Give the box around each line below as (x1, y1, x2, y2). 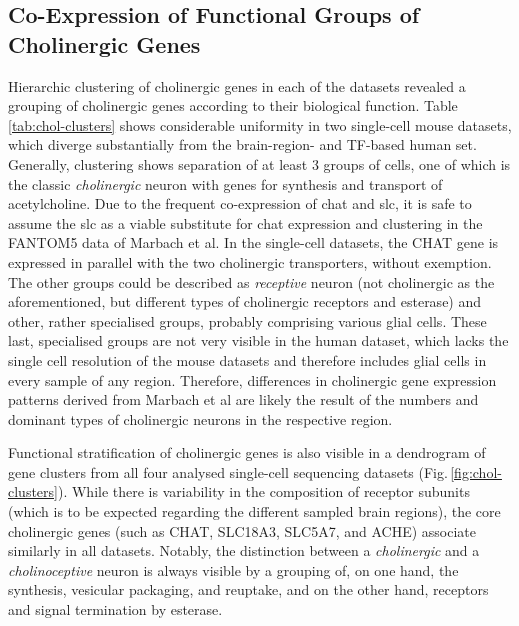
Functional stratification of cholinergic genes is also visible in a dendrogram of (8, 442, 486, 463)
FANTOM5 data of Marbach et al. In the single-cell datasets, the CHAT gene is (8, 232, 499, 253)
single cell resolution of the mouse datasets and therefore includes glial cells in (8, 349, 487, 370)
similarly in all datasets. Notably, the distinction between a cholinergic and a (8, 540, 480, 561)
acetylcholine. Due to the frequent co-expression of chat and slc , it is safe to (8, 193, 472, 214)
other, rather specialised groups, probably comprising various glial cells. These (8, 310, 487, 331)
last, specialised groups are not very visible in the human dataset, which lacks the (8, 330, 509, 351)
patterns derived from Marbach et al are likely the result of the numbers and (8, 389, 479, 410)
